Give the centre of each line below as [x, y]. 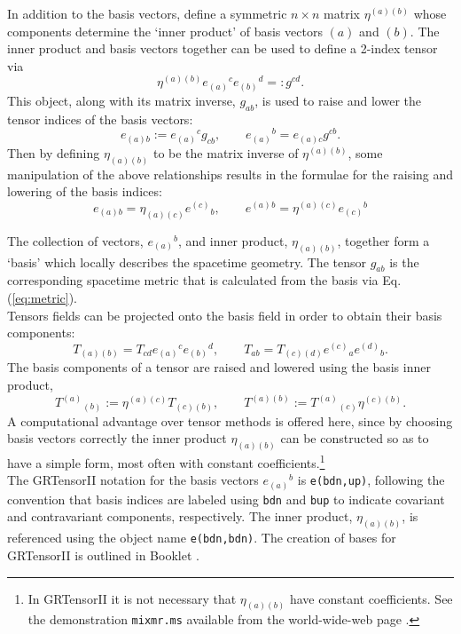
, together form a [383, 240]
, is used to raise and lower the [338, 100]
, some [365, 152]
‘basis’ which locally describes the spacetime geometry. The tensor [187, 262]
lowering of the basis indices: [85, 191]
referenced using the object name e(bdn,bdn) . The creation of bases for [202, 538]
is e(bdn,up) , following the [371, 480]
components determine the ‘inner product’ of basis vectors [165, 31]
